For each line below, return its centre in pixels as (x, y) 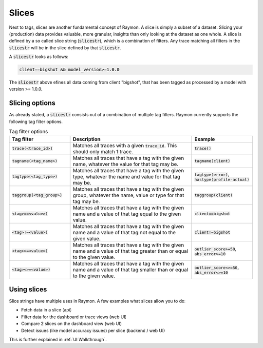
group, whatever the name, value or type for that (129, 195)
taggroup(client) (214, 195)
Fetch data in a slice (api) (47, 310)
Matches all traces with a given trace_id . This (125, 145)
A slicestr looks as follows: (39, 57)
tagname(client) (212, 161)
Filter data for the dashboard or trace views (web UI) (74, 317)
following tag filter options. (36, 122)
